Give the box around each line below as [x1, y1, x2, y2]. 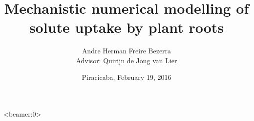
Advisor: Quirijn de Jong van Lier [76, 55, 177, 65]
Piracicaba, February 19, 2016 [82, 72, 171, 82]
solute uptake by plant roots [29, 17, 224, 37]
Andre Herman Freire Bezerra [82, 46, 171, 56]
